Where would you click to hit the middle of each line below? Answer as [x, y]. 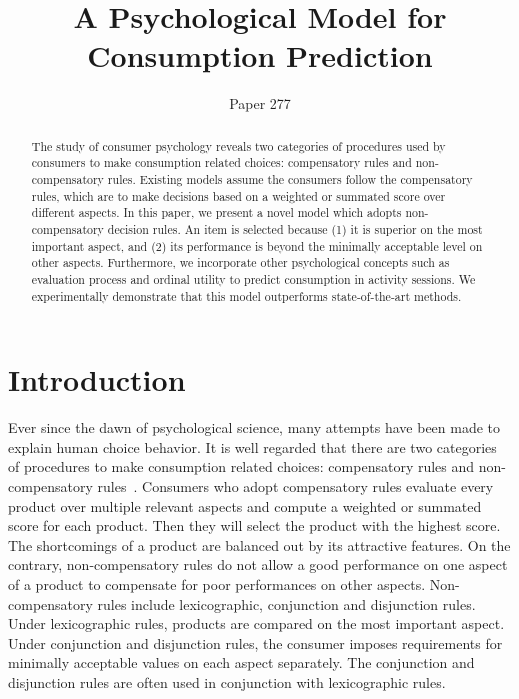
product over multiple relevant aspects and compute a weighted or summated [245, 505]
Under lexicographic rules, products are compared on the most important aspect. [256, 623]
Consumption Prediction [260, 55]
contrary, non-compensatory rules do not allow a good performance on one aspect [258, 564]
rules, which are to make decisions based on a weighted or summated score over [238, 195]
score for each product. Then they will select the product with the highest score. [254, 525]
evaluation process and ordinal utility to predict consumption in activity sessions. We [253, 278]
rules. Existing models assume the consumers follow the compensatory [290, 179]
